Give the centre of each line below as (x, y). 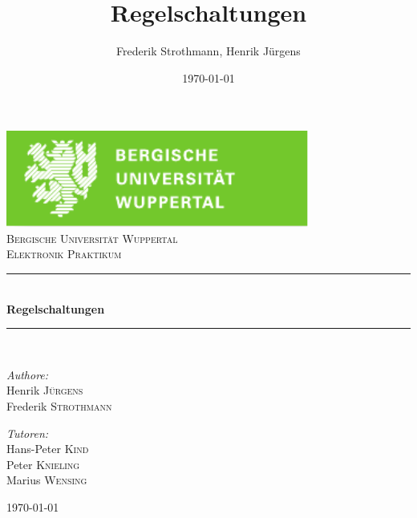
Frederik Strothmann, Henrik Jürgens (208, 51)
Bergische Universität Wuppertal (92, 238)
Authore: (28, 374)
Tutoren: (28, 433)
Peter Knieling (43, 464)
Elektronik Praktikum (64, 254)
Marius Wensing (47, 480)
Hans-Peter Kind (48, 449)
